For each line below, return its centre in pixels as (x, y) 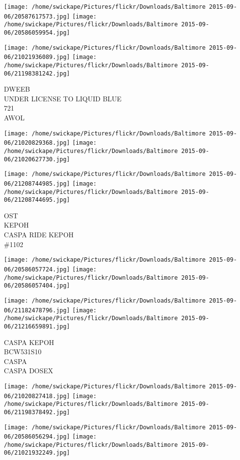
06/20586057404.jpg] (37, 286)
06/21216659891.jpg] (37, 326)
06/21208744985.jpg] (37, 183)
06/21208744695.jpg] (37, 200)
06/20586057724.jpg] (37, 269)
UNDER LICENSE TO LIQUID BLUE (63, 98)
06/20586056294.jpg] (37, 437)
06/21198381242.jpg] (37, 73)
